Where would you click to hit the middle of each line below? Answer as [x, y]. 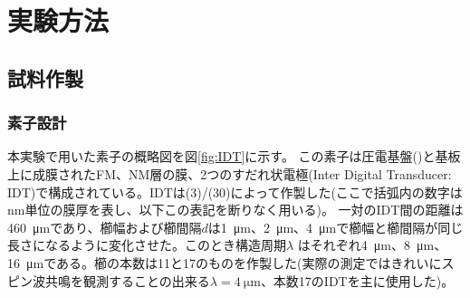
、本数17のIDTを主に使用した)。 [357, 280]
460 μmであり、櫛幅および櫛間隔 [105, 227]
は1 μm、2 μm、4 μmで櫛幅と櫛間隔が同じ [336, 227]
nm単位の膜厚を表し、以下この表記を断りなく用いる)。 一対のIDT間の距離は [235, 210]
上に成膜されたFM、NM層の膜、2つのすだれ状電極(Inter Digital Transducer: [230, 173]
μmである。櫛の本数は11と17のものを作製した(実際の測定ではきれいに [234, 262]
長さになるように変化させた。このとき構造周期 [147, 245]
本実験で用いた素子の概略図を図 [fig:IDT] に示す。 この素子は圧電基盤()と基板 [234, 156]
